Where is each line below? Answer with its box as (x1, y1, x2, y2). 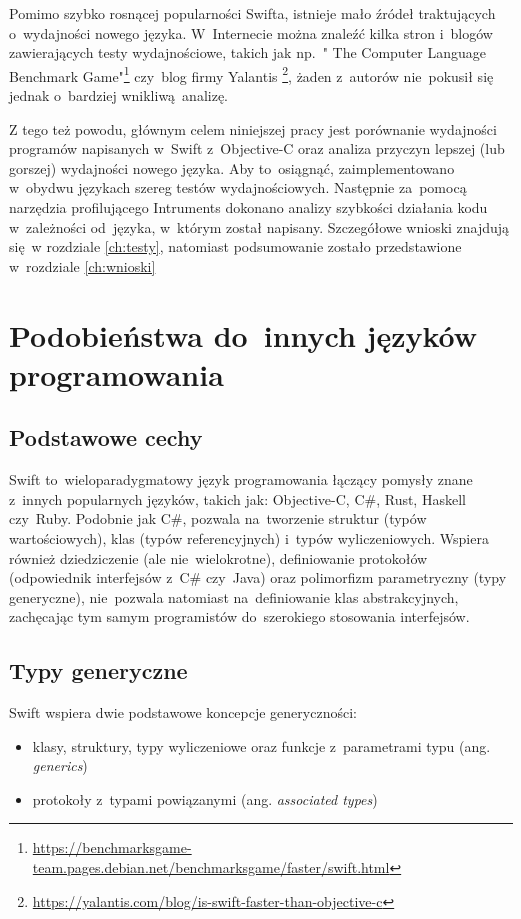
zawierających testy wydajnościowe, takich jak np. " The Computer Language (9, 42, 486, 63)
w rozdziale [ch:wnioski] (9, 255, 156, 276)
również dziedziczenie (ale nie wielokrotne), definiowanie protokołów (9, 547, 428, 568)
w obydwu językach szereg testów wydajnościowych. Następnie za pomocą (9, 177, 467, 198)
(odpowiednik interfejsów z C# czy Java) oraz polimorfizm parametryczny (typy (9, 567, 507, 588)
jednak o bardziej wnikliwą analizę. (9, 85, 229, 106)
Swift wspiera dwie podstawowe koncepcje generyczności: (9, 702, 357, 723)
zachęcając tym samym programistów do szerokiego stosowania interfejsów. (9, 606, 470, 627)
